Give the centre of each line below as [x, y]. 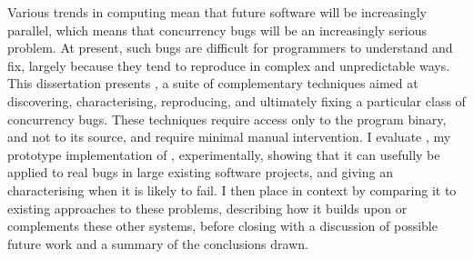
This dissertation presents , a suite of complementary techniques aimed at [213, 83]
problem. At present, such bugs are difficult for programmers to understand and [230, 48]
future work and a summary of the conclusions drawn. [158, 243]
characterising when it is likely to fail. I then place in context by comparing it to [232, 189]
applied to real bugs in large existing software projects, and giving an [200, 172]
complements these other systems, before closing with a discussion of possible [222, 226]
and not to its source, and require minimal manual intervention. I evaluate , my [229, 137]
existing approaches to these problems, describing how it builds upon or [207, 208]
